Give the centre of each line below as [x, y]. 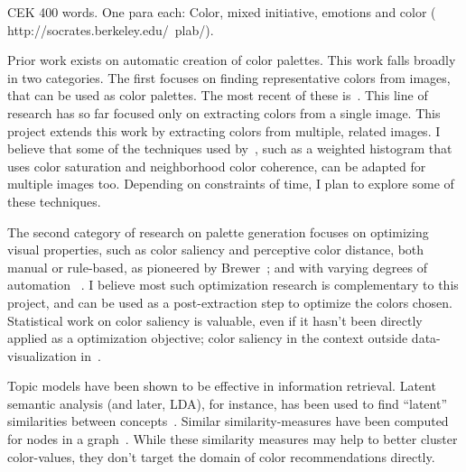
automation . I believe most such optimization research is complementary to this [233, 285]
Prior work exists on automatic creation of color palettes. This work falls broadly [232, 60]
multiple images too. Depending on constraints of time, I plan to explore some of [231, 184]
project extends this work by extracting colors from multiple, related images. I [224, 130]
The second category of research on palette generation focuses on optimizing [218, 231]
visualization [42, 355]
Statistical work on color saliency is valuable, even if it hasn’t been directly [215, 320]
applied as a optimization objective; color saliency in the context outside [208, 338]
